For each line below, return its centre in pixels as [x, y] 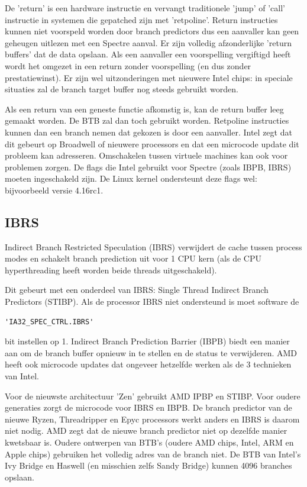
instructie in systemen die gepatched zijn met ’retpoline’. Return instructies [141, 19]
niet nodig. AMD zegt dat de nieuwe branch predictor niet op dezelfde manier [146, 430]
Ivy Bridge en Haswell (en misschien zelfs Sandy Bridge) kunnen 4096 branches [148, 465]
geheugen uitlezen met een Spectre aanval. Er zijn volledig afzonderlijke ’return [148, 42]
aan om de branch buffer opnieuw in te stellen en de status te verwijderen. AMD [151, 352]
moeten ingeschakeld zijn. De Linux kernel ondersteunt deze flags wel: [131, 178]
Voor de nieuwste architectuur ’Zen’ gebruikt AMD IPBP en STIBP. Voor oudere [153, 396]
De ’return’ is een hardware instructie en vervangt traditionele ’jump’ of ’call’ [145, 8]
